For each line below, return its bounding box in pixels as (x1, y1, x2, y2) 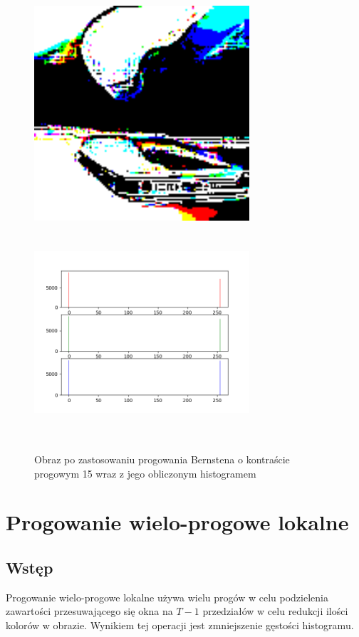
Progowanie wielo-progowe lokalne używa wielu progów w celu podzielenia (6, 589, 328, 604)
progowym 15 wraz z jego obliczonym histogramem (34, 465, 256, 480)
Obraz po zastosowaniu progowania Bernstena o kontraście (34, 451, 290, 466)
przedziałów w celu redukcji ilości (202, 604, 348, 618)
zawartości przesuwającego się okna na (6, 604, 173, 618)
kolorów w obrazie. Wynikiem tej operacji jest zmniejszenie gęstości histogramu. (6, 617, 354, 632)
